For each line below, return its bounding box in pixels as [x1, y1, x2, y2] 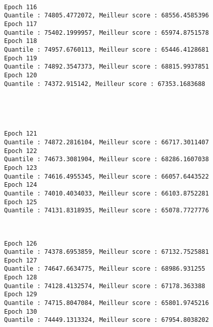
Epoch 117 [4, 20, 37, 28]
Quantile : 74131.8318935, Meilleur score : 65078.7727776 [4, 207, 209, 214]
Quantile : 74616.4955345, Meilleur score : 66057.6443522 [4, 172, 209, 180]
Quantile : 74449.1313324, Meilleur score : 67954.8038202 [4, 316, 209, 324]
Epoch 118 [4, 37, 37, 45]
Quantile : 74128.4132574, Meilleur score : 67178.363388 [4, 282, 205, 290]
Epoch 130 [4, 308, 37, 315]
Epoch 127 [4, 256, 37, 264]
